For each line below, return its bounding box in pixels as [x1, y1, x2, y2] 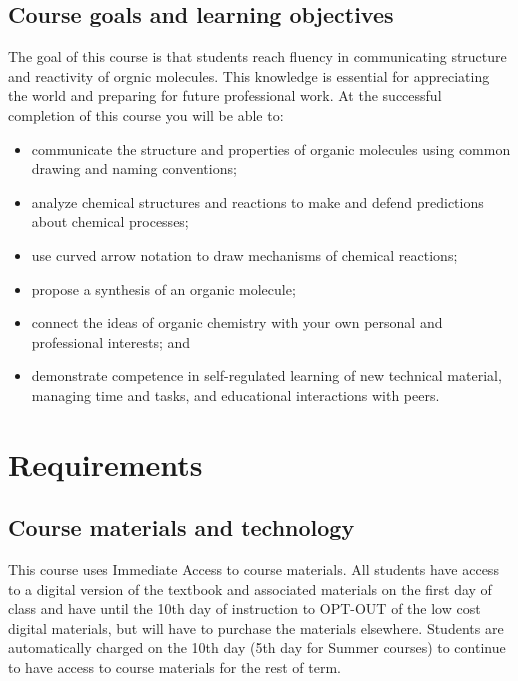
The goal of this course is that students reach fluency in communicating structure [8, 46, 507, 67]
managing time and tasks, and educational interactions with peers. [31, 384, 440, 405]
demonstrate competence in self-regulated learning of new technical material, [31, 365, 502, 386]
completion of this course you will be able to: [8, 104, 284, 125]
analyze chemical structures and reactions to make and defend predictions [31, 191, 484, 212]
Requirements [8, 443, 203, 484]
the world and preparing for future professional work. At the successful [8, 85, 442, 106]
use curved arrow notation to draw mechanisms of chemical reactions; [31, 244, 458, 265]
